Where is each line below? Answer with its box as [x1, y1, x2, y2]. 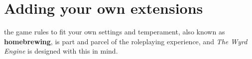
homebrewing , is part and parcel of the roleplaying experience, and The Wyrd [4, 36, 248, 46]
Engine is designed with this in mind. [4, 46, 118, 56]
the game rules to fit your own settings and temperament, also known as [4, 27, 225, 37]
